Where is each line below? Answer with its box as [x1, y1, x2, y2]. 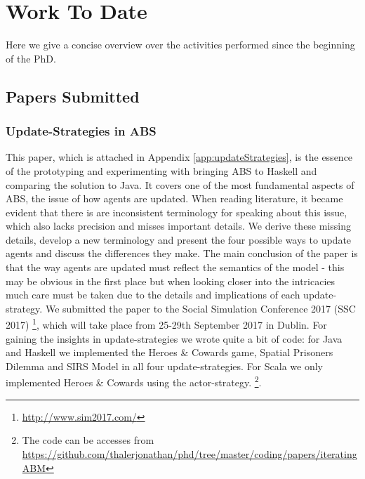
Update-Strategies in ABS [6, 122, 157, 140]
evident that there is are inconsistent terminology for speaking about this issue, [6, 204, 347, 219]
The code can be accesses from [22, 433, 154, 447]
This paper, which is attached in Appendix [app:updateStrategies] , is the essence [6, 150, 353, 164]
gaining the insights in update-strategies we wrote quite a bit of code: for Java [6, 331, 343, 346]
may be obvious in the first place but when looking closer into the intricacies [6, 273, 336, 288]
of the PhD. [6, 51, 56, 65]
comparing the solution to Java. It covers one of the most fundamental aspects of [6, 177, 354, 192]
